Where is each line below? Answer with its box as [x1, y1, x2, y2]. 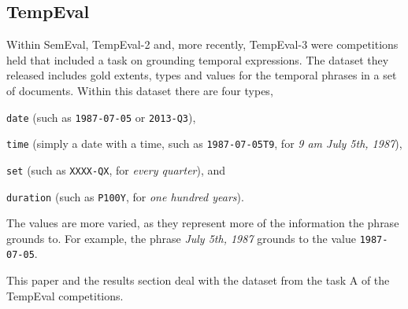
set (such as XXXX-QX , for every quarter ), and [6, 161, 226, 178]
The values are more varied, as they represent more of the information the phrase [6, 215, 399, 231]
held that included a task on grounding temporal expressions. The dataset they [6, 51, 389, 68]
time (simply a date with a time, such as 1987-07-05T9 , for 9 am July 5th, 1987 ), [6, 135, 402, 152]
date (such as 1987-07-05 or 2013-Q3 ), [6, 109, 196, 125]
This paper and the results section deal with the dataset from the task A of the [6, 272, 390, 289]
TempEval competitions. [6, 287, 124, 303]
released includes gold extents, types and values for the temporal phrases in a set [6, 67, 397, 83]
